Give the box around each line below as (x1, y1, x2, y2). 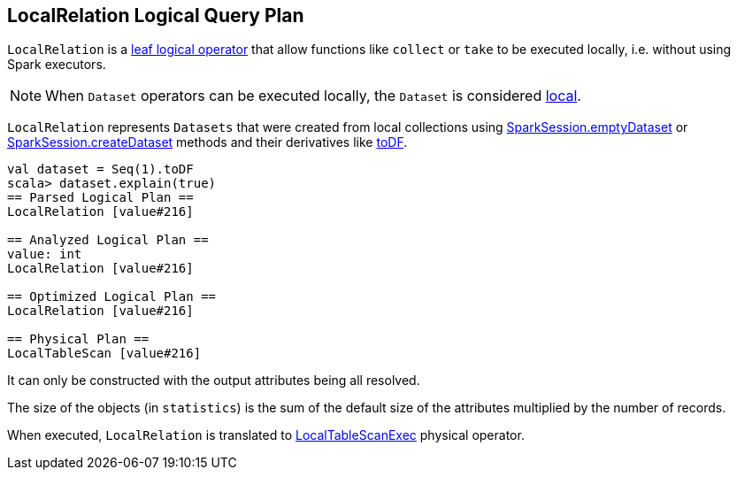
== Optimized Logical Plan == (7, 289, 217, 304)
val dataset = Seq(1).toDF (7, 162, 194, 177)
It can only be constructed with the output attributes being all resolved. (7, 373, 420, 389)
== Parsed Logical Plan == (7, 190, 194, 205)
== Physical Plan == (7, 332, 150, 347)
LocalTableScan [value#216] (7, 346, 202, 361)
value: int (7, 247, 82, 262)
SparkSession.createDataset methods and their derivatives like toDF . (7, 135, 408, 150)
